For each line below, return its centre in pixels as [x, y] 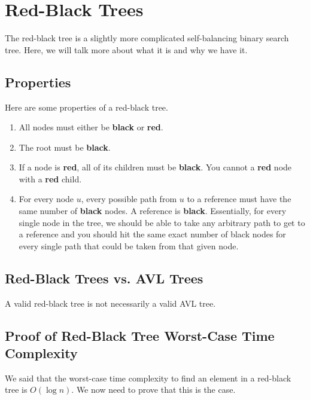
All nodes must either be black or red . [91, 127]
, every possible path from [129, 199]
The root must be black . [65, 147]
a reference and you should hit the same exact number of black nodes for [152, 234]
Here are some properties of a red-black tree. [86, 107]
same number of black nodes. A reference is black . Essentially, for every [153, 211]
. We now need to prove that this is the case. [154, 390]
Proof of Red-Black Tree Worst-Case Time [140, 335]
